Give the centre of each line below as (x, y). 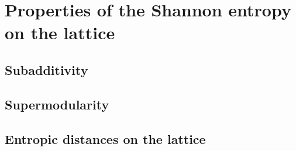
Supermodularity (57, 104)
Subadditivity (47, 69)
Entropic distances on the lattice (105, 138)
